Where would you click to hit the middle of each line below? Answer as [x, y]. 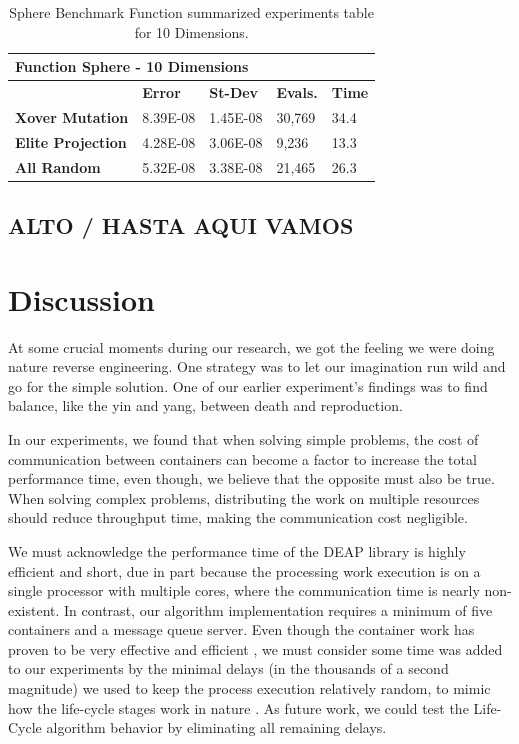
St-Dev [234, 92]
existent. [34, 609]
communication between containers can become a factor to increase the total [242, 458]
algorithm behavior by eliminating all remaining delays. [216, 727]
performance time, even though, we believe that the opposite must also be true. [251, 478]
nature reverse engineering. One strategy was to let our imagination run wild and [257, 366]
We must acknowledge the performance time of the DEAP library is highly [237, 550]
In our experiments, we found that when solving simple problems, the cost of [243, 438]
